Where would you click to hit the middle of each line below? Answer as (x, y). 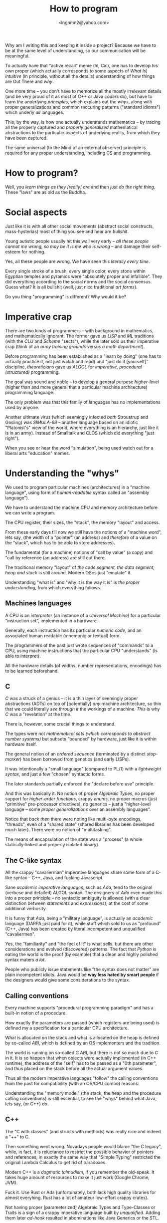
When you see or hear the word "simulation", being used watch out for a (79, 448)
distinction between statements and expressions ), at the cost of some (77, 903)
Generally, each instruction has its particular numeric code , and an (74, 630)
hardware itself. (21, 744)
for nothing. (34, 251)
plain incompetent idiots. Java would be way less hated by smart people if (82, 975)
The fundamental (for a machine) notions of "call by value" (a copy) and (79, 552)
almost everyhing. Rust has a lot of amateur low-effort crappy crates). (77, 1198)
